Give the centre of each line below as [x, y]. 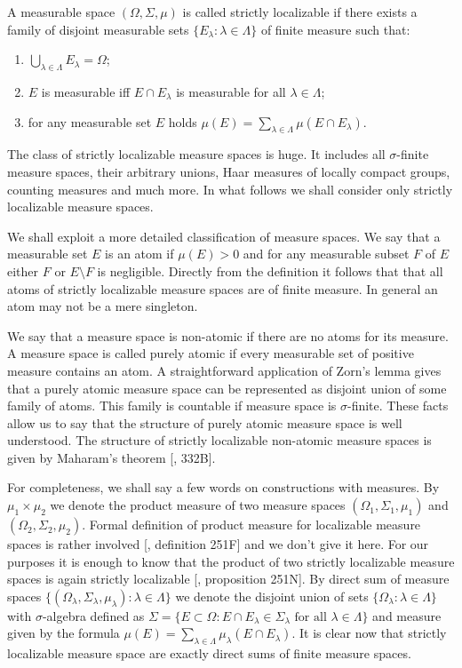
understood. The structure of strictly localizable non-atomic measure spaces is [219, 440]
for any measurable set [90, 121]
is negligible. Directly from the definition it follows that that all [270, 270]
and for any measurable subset [326, 254]
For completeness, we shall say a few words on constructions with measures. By [223, 487]
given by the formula [64, 633]
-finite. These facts [398, 406]
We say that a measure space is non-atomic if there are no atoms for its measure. [228, 335]
